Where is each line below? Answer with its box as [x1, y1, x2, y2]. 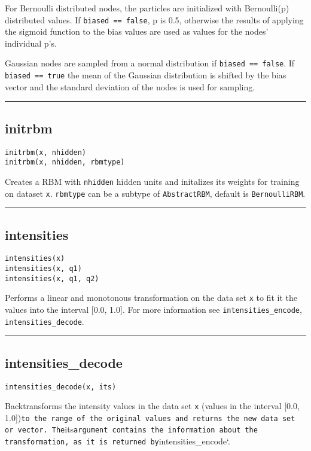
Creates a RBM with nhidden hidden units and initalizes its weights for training [5, 175, 300, 187]
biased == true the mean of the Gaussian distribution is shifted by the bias [5, 69, 286, 81]
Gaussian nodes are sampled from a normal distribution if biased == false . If [5, 57, 295, 69]
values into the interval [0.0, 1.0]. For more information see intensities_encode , [5, 303, 302, 315]
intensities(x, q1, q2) [5, 274, 99, 283]
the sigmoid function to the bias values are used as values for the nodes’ [5, 25, 269, 38]
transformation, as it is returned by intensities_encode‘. [5, 435, 230, 447]
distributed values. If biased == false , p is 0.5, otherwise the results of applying [5, 13, 304, 26]
